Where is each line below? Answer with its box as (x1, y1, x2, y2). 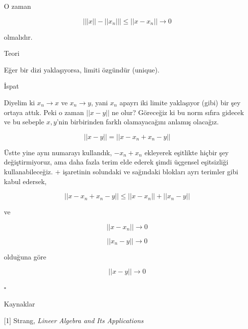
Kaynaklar (4, 298, 35, 308)
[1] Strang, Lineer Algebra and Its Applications (4, 315, 144, 325)
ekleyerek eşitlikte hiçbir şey (144, 147, 229, 157)
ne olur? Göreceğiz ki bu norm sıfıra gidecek (112, 107, 244, 117)
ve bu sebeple (4, 117, 45, 127)
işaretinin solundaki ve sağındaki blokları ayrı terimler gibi (63, 166, 238, 176)
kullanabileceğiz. (4, 166, 53, 176)
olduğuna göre (4, 251, 46, 261)
